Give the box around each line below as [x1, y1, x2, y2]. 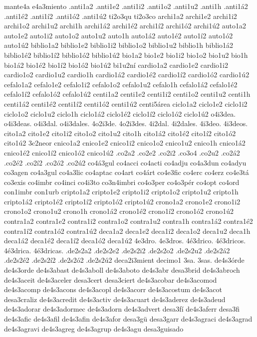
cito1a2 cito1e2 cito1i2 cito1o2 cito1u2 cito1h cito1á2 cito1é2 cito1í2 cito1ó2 [4, 128, 236, 138]
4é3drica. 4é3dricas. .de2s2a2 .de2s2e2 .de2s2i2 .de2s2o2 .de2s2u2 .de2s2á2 [4, 245, 230, 255]
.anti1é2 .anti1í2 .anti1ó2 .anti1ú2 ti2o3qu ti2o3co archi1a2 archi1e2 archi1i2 [4, 10, 237, 21]
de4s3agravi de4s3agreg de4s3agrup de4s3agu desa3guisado [4, 323, 184, 334]
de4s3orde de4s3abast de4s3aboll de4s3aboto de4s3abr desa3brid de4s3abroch [4, 265, 240, 275]
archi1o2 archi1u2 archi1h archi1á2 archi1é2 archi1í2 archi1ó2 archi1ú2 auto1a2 [4, 20, 246, 31]
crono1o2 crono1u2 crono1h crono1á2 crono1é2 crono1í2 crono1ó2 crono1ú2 [4, 206, 234, 216]
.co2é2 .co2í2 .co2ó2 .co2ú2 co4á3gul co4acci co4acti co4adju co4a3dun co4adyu [4, 157, 247, 168]
